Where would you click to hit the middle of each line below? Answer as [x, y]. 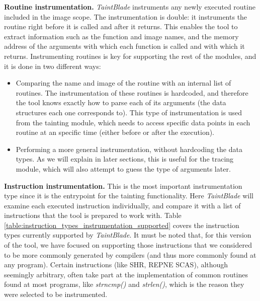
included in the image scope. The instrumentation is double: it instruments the [126, 16]
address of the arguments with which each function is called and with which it [124, 46]
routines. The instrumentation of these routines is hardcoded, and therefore [132, 92]
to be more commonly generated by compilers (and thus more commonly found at [130, 254]
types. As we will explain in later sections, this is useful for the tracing [125, 159]
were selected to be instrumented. [56, 294]
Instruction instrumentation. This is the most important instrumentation [123, 185]
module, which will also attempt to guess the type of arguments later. [123, 168]
